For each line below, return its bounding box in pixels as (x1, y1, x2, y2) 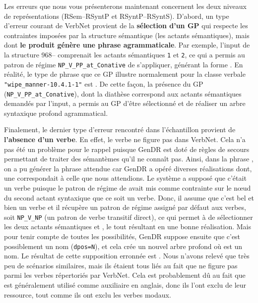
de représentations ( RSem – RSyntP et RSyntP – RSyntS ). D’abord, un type (4, 10, 229, 21)
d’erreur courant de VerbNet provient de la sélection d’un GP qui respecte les (4, 20, 248, 31)
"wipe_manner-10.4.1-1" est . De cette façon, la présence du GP (4, 78, 203, 89)
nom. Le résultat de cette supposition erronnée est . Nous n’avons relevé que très (4, 251, 250, 261)
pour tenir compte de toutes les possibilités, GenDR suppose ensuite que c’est (4, 231, 241, 241)
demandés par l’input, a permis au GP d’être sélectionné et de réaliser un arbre (4, 98, 246, 108)
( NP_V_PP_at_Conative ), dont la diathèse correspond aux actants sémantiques (4, 88, 242, 99)
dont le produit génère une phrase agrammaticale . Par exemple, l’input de (4, 40, 250, 50)
